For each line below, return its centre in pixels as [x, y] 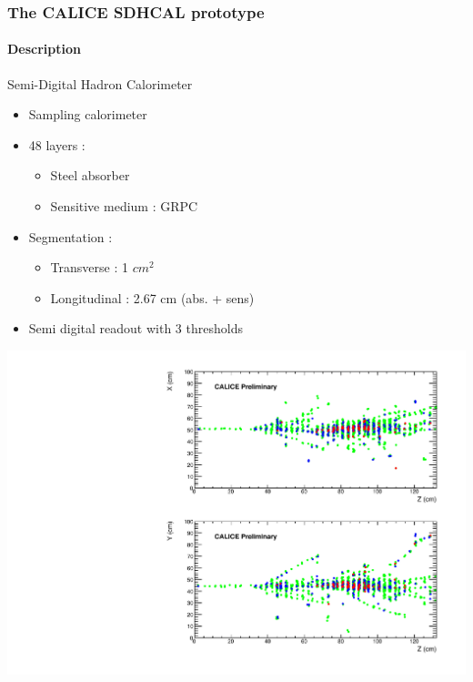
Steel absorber [90, 175]
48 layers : [57, 144]
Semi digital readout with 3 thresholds [136, 328]
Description [45, 49]
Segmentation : [70, 236]
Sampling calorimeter [88, 114]
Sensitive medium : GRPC [124, 206]
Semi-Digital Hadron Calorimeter [100, 83]
